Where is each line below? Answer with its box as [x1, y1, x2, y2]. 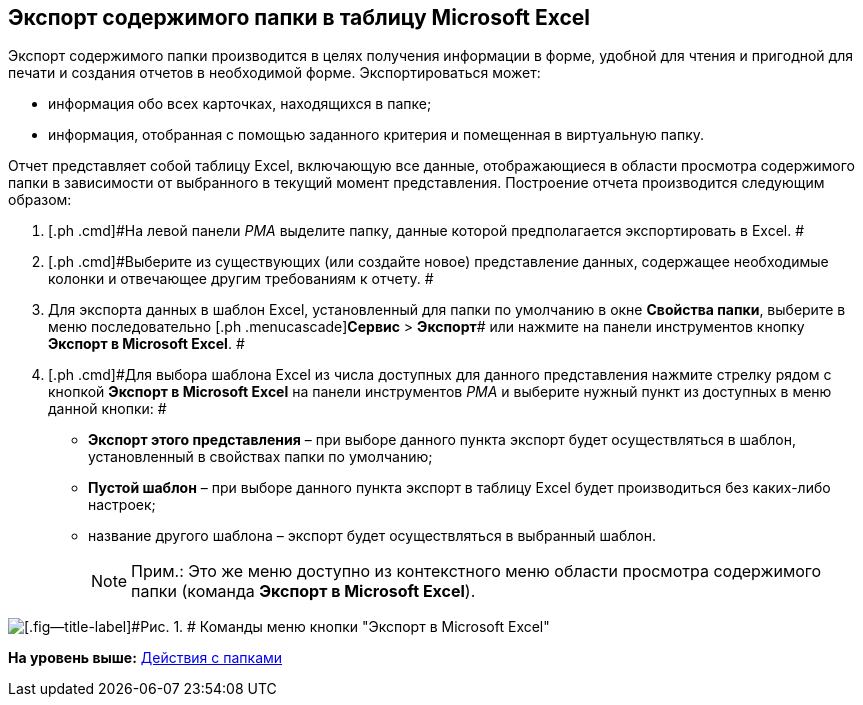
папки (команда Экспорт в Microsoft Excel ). [131, 581, 476, 602]
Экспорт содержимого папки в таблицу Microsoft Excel [8, 5, 591, 30]
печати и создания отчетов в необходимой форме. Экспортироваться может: [8, 64, 541, 82]
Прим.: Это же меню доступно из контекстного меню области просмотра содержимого [131, 561, 822, 582]
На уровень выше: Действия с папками [8, 649, 283, 667]
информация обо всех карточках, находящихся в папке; [48, 95, 432, 113]
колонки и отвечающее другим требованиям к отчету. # [48, 270, 434, 288]
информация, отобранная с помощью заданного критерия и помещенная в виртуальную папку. [48, 126, 705, 144]
